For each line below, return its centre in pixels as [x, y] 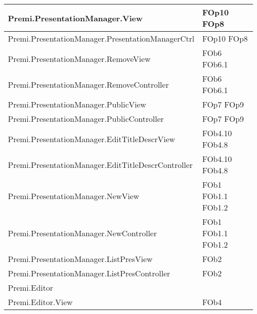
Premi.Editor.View [40, 302]
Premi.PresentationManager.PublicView [77, 104]
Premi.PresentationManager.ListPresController [89, 273]
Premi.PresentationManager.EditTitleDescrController [100, 164]
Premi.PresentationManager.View [75, 18]
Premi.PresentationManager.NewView [74, 196]
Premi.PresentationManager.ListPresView [80, 259]
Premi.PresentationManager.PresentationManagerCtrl [101, 38]
